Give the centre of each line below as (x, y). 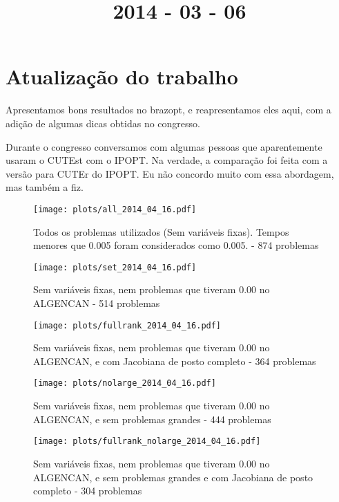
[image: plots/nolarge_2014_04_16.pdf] (125, 383)
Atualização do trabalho (122, 76)
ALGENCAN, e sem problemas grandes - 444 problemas (152, 419)
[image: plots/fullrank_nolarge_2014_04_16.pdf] (147, 441)
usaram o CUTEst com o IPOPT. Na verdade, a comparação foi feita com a (167, 160)
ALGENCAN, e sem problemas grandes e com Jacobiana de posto (173, 477)
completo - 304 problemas (88, 491)
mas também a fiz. (45, 187)
